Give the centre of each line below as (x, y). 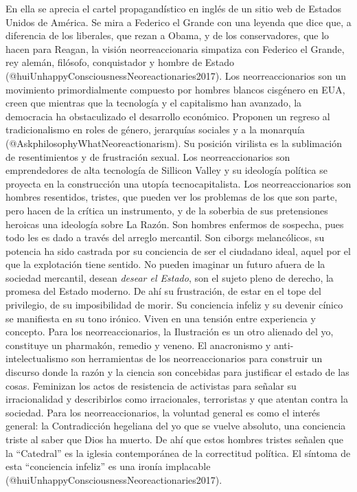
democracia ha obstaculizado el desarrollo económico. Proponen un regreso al (168, 116)
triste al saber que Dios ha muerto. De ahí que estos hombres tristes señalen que (174, 439)
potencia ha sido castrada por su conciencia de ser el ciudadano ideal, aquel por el (178, 250)
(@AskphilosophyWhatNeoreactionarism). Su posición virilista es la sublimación (174, 143)
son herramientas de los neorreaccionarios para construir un (197, 358)
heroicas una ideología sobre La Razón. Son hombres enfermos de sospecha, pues (175, 224)
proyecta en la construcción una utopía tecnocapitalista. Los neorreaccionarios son (178, 183)
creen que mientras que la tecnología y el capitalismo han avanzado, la (154, 103)
